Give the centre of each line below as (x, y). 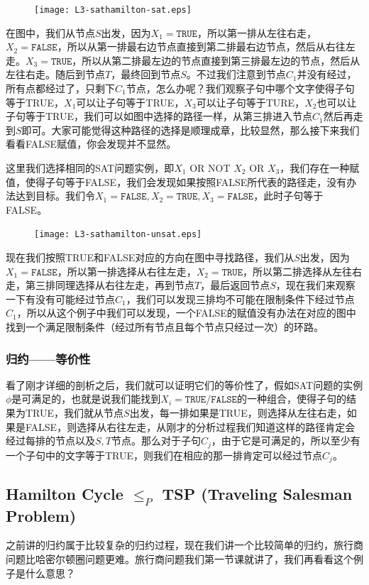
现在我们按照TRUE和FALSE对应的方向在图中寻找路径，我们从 (150, 257)
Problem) (41, 515)
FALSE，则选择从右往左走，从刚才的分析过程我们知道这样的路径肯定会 (190, 426)
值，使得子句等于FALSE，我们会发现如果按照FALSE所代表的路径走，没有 (176, 181)
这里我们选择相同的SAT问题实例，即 (90, 168)
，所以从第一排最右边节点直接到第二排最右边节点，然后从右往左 (206, 47)
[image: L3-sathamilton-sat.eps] (113, 10)
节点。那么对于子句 (156, 441)
